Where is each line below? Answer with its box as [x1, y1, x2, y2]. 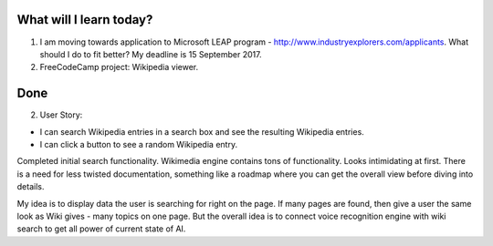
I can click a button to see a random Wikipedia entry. [39, 138, 237, 149]
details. [16, 181, 45, 192]
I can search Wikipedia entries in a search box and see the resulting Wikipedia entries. [39, 126, 364, 137]
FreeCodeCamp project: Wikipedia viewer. [39, 62, 199, 73]
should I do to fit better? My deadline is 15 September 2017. [39, 48, 262, 59]
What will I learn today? [16, 12, 153, 27]
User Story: [39, 109, 83, 120]
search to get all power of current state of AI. [16, 223, 186, 234]
